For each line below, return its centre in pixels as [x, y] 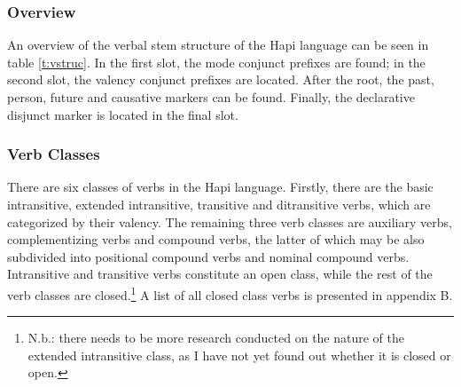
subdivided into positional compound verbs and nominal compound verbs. [208, 256]
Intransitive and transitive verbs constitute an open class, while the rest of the [220, 274]
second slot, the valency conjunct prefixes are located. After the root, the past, [221, 79]
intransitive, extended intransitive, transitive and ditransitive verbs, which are [219, 204]
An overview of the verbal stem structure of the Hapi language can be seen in [218, 45]
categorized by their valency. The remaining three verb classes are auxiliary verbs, [230, 221]
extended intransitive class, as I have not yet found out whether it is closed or [239, 355]
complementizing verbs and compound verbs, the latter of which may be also [216, 239]
